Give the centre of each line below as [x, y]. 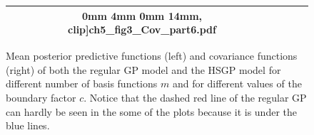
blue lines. [28, 125]
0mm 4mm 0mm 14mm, [142, 15]
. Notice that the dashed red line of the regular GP [195, 97]
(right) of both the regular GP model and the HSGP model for [143, 69]
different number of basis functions [82, 83]
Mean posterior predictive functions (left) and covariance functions [152, 56]
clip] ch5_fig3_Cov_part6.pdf [142, 29]
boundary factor [41, 97]
